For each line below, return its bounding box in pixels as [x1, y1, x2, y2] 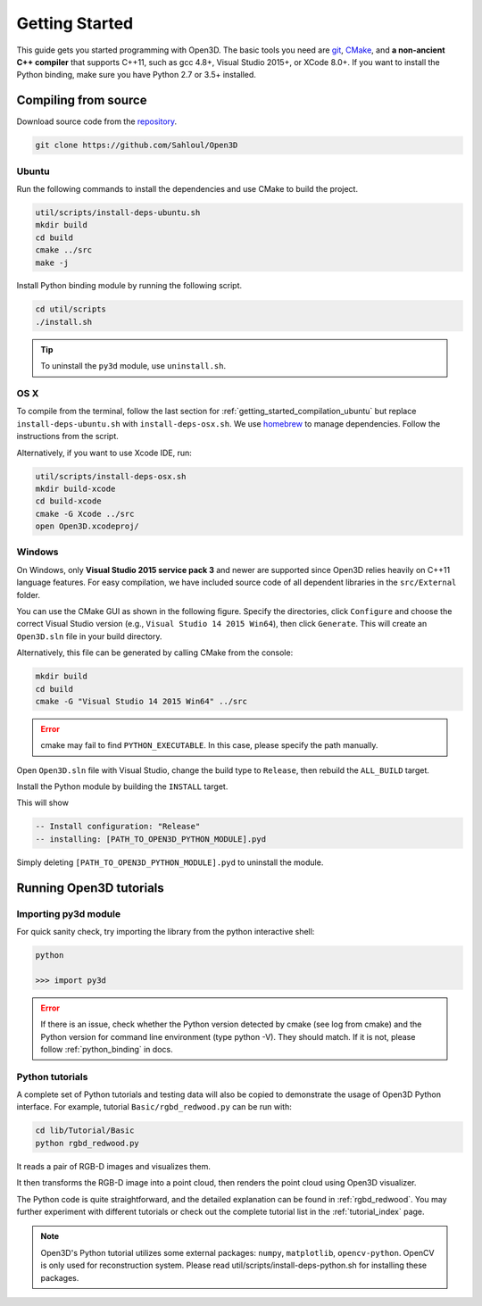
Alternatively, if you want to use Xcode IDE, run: [16, 447, 192, 458]
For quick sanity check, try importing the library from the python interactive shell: [16, 927, 315, 936]
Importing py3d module [16, 907, 120, 919]
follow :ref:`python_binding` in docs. [40, 1044, 173, 1054]
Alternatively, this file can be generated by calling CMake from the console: [16, 647, 294, 658]
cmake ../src [35, 245, 93, 255]
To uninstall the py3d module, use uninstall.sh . [40, 361, 227, 371]
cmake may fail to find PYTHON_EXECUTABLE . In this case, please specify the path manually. [40, 740, 378, 751]
